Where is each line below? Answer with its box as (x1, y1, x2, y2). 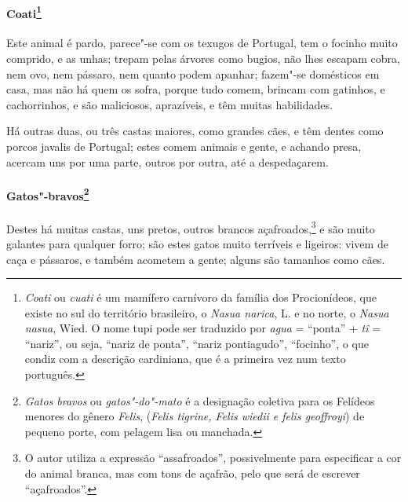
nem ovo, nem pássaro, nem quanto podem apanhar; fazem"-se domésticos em (6, 65, 380, 82)
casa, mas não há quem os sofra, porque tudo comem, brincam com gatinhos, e (6, 81, 385, 97)
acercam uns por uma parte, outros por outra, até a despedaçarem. (6, 153, 329, 170)
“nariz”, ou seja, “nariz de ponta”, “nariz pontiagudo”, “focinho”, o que (24, 335, 369, 351)
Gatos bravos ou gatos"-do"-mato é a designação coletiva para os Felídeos (24, 392, 375, 409)
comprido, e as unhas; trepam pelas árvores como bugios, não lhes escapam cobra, (6, 50, 400, 67)
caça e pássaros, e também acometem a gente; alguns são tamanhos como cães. (6, 251, 385, 267)
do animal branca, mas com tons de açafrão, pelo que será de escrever (24, 465, 360, 482)
